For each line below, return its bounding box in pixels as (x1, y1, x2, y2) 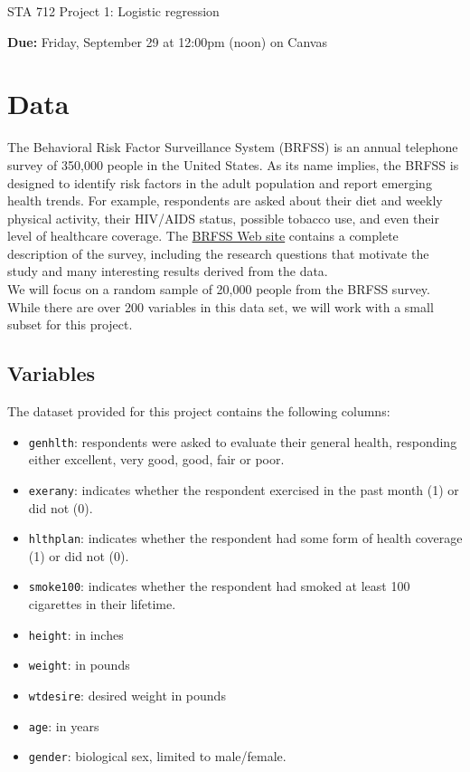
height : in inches (28, 624, 124, 643)
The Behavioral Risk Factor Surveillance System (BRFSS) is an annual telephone (7, 138, 458, 157)
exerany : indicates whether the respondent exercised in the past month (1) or (28, 480, 459, 499)
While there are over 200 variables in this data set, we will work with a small (7, 297, 434, 316)
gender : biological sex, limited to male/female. (28, 747, 287, 766)
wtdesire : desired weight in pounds (28, 685, 226, 704)
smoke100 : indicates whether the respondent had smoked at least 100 (28, 577, 410, 596)
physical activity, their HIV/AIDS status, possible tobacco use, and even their (7, 208, 439, 227)
